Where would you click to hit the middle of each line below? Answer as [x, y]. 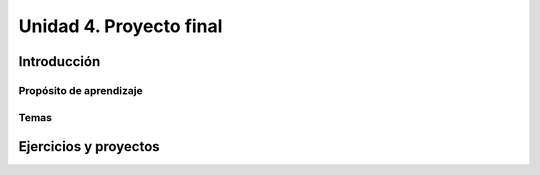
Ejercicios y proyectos [89, 146]
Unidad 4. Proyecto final [120, 26]
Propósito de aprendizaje [81, 90]
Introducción [59, 61]
